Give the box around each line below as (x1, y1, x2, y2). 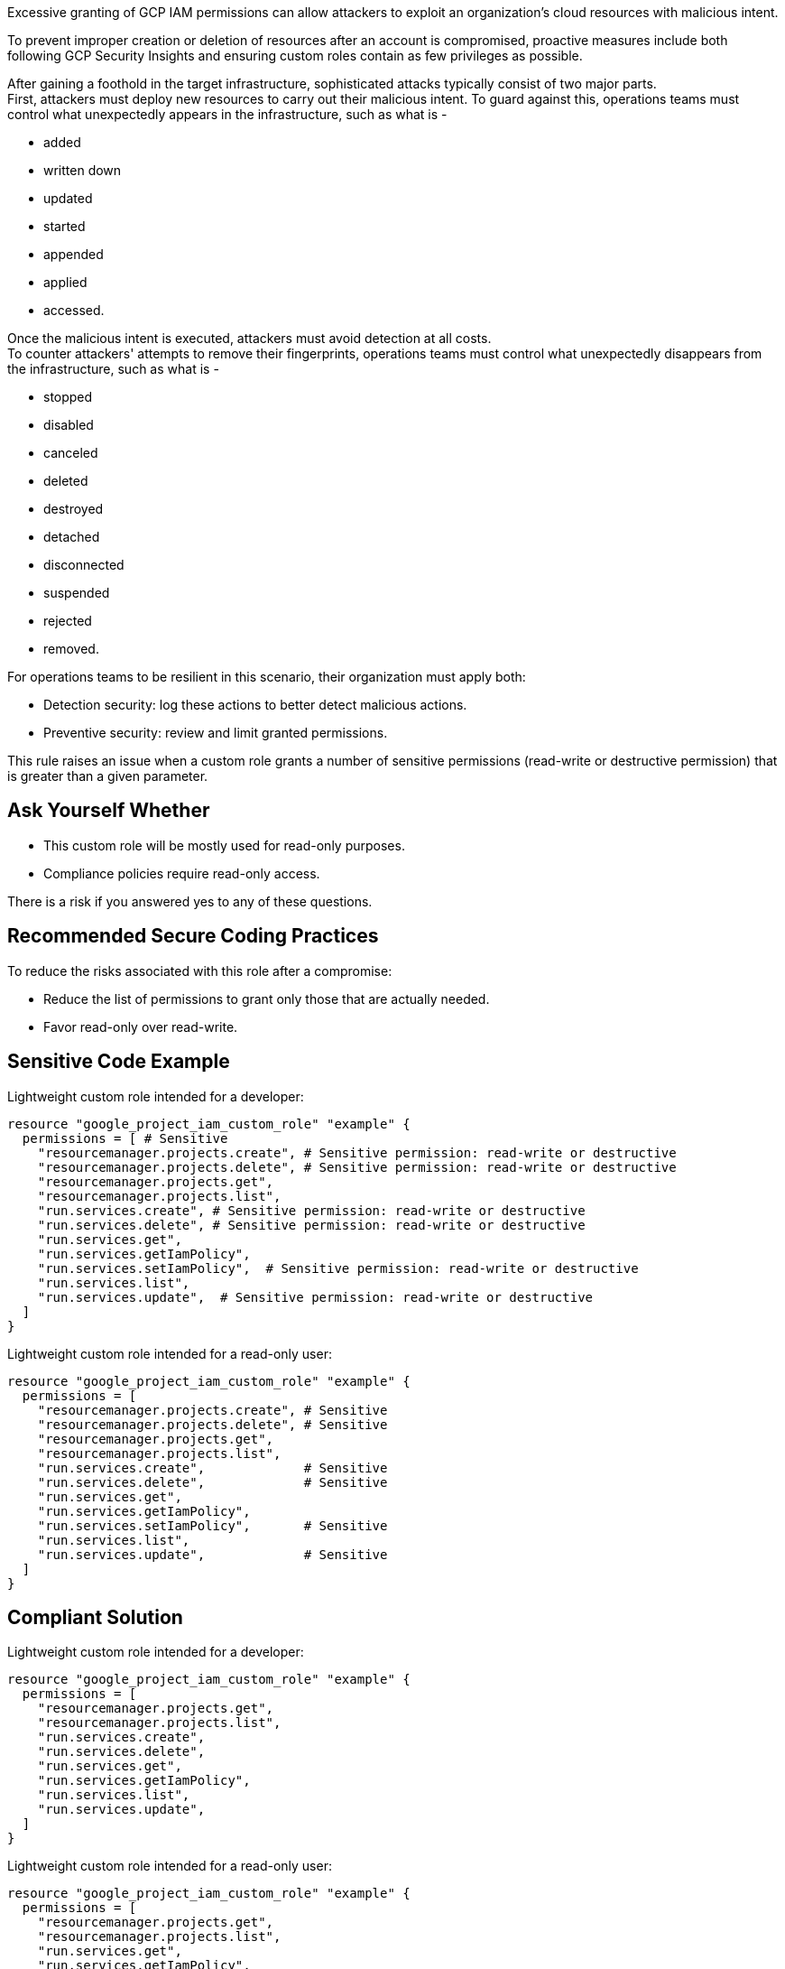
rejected (43, 613, 92, 628)
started (43, 218, 86, 234)
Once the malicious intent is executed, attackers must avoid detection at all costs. (7, 330, 492, 346)
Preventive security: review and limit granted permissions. (43, 725, 388, 740)
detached (43, 529, 100, 544)
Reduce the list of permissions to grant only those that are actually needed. (43, 990, 490, 1007)
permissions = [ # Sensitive (22, 1130, 228, 1146)
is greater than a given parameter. (7, 768, 208, 784)
